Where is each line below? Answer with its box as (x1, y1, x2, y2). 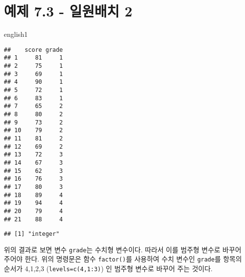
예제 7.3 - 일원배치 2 (4, 1, 133, 21)
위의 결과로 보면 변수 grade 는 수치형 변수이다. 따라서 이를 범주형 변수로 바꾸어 (4, 244, 242, 254)
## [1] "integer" (4, 231, 60, 238)
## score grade (4, 46, 63, 53)
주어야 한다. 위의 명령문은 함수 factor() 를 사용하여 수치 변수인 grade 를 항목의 (4, 254, 242, 264)
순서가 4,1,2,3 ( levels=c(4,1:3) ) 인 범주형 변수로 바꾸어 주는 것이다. (4, 263, 213, 274)
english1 (4, 29, 28, 39)
